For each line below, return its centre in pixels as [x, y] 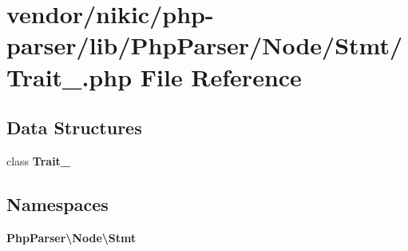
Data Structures [74, 127]
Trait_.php [69, 76]
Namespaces [57, 203]
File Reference [221, 76]
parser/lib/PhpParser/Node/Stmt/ [205, 45]
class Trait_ [39, 160]
